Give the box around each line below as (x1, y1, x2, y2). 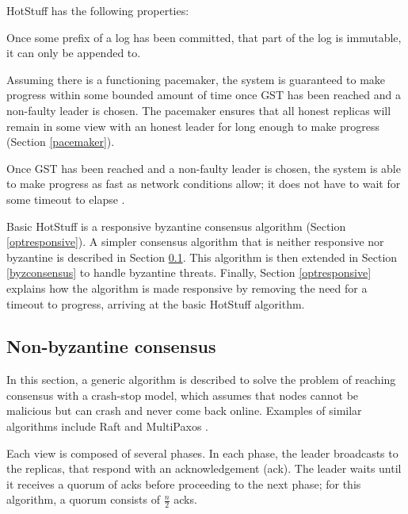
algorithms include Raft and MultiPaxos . (6, 418, 208, 435)
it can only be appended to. (6, 44, 141, 61)
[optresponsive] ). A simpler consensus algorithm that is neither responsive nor (6, 233, 384, 250)
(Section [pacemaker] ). (6, 133, 115, 150)
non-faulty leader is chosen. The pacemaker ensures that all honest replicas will (6, 102, 391, 118)
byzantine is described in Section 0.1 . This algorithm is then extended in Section (6, 248, 398, 265)
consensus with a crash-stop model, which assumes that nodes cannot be (6, 386, 359, 403)
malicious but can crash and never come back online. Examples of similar (6, 402, 362, 419)
